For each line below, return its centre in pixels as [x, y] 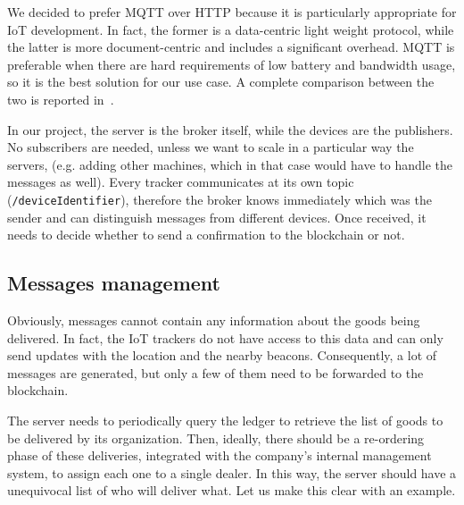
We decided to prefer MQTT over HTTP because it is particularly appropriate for [232, 12]
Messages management [114, 283]
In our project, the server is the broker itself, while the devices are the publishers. [230, 129]
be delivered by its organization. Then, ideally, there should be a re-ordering [216, 438]
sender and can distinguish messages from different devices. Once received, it [217, 217]
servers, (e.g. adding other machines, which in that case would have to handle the [230, 164]
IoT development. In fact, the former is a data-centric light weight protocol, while [231, 29]
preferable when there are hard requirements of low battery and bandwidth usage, [232, 64]
